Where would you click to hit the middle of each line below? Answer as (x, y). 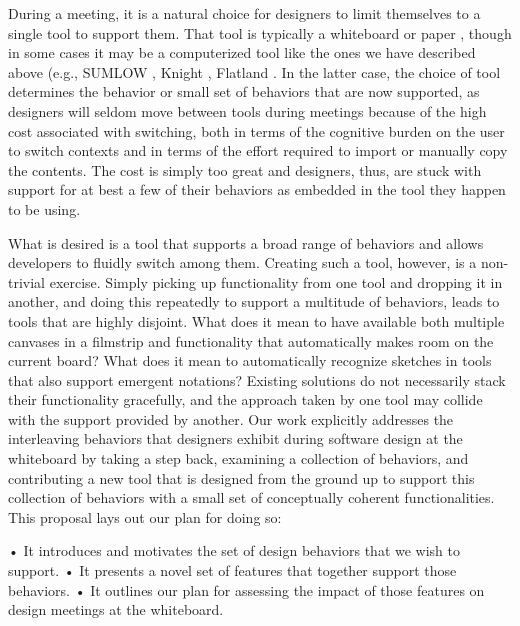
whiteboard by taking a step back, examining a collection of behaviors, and (238, 458)
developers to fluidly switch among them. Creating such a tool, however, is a (242, 262)
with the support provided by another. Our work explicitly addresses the (231, 418)
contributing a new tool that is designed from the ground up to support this (241, 477)
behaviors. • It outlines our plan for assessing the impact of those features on (246, 589)
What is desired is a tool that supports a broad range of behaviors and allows (246, 242)
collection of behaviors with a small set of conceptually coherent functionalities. (251, 497)
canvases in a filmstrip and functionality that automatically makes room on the (251, 340)
